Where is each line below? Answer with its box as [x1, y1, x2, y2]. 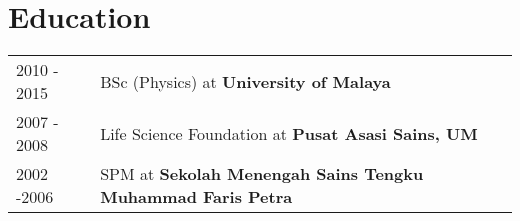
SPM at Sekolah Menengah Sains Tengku [100, 162, 424, 186]
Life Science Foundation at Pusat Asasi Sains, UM [100, 121, 478, 145]
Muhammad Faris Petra [100, 185, 293, 209]
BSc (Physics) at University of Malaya [100, 69, 391, 93]
